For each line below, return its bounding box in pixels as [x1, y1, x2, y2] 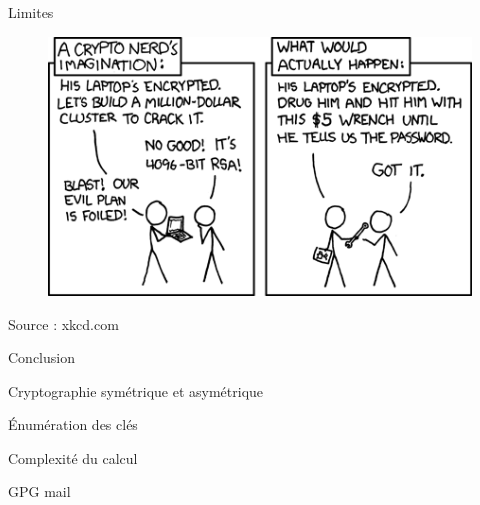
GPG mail [8, 481, 71, 502]
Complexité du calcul [8, 447, 138, 468]
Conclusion [8, 347, 75, 368]
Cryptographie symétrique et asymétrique [8, 380, 264, 401]
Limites [8, 2, 54, 22]
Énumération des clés [8, 414, 138, 435]
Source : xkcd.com [8, 313, 119, 334]
